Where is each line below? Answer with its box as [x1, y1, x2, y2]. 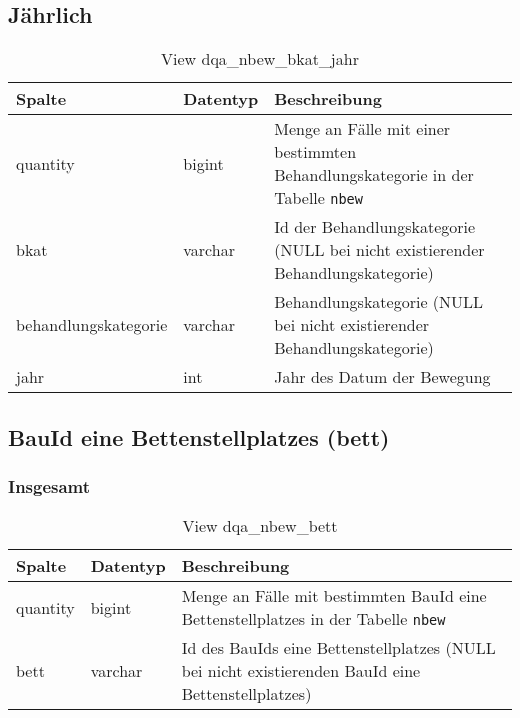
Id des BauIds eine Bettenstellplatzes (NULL [181, 636, 496, 660]
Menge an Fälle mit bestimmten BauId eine [181, 584, 487, 608]
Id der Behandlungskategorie [274, 215, 476, 239]
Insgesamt [8, 473, 91, 498]
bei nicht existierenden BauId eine [181, 659, 421, 683]
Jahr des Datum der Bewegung [274, 365, 491, 389]
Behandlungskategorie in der [274, 163, 474, 187]
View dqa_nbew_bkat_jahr [161, 47, 359, 71]
